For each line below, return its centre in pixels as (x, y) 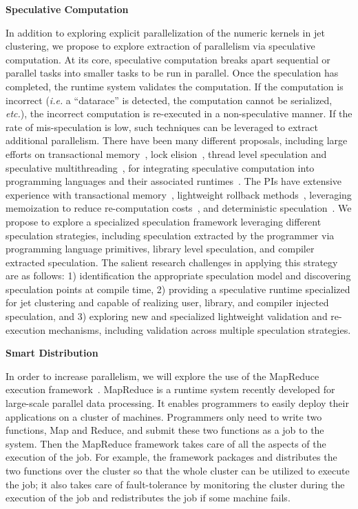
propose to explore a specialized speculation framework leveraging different (164, 221)
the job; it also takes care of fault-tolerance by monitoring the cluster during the (175, 484)
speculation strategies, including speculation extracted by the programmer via (170, 235)
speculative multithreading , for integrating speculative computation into (160, 167)
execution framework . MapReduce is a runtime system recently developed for (170, 389)
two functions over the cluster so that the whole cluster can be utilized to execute (178, 470)
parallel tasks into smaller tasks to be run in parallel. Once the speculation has (172, 73)
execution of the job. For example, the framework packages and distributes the (171, 457)
